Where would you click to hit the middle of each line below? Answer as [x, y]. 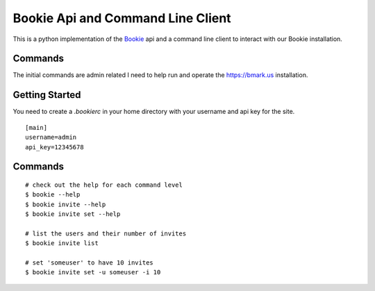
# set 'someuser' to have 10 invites [90, 263]
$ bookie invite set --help [73, 214]
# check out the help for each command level [104, 185]
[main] [36, 127]
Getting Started [47, 95]
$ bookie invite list [62, 243]
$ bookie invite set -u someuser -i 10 [93, 272]
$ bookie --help [53, 195]
